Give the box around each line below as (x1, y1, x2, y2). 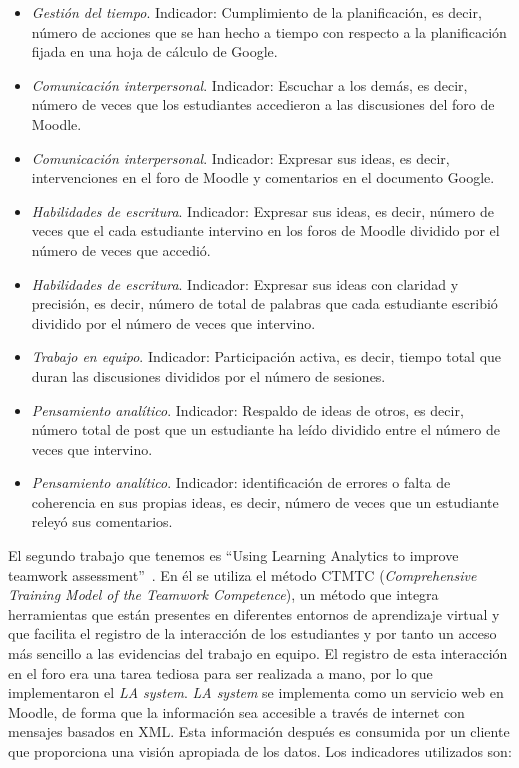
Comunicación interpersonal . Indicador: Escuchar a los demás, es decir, (31, 74, 468, 95)
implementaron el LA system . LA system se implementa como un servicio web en (8, 682, 504, 703)
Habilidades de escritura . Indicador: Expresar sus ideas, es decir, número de (31, 200, 494, 221)
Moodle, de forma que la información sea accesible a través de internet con (8, 701, 465, 722)
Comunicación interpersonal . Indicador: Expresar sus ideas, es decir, (31, 147, 450, 168)
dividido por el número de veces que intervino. (31, 312, 316, 333)
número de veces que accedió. (31, 239, 211, 260)
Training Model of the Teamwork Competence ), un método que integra (8, 584, 439, 605)
